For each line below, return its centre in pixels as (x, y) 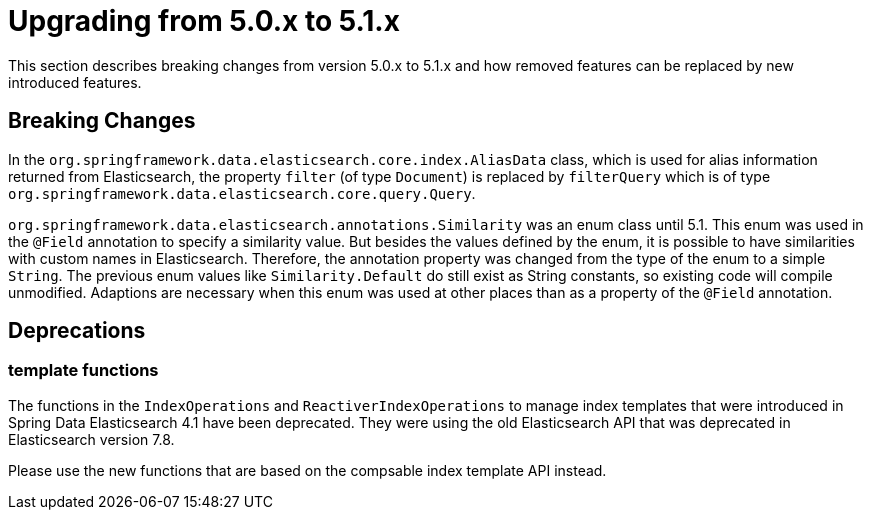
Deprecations (77, 331)
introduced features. (75, 82)
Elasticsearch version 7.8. (91, 439)
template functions (83, 370)
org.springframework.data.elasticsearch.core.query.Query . (242, 193)
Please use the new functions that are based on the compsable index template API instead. (307, 470)
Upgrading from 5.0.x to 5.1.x (204, 21)
